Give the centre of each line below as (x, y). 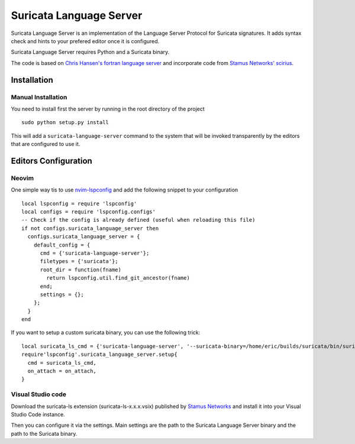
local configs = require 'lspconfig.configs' (89, 212)
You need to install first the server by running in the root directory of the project (108, 109)
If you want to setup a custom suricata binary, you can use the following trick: (106, 333)
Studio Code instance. (38, 414)
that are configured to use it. (46, 144)
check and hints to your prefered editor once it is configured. (85, 41)
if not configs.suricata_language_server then (90, 228)
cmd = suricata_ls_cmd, (62, 363)
